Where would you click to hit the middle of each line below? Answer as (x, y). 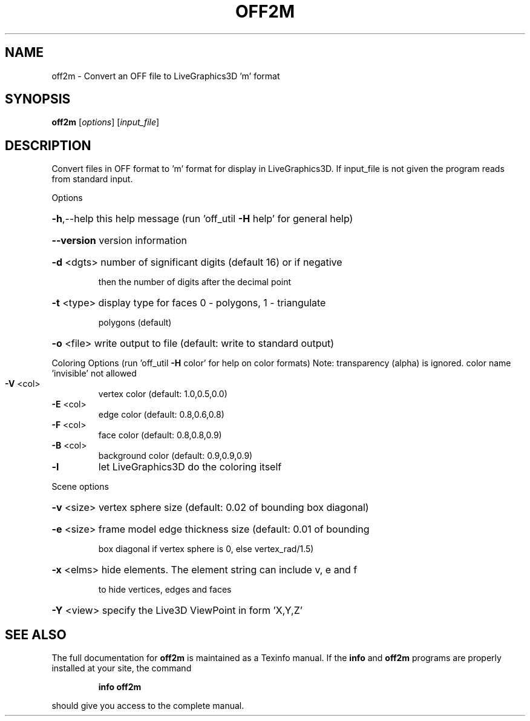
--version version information (119, 241)
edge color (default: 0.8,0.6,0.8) (161, 415)
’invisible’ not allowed (94, 374)
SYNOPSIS (38, 99)
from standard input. (92, 179)
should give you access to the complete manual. (148, 706)
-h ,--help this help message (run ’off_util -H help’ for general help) (202, 219)
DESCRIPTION (48, 145)
